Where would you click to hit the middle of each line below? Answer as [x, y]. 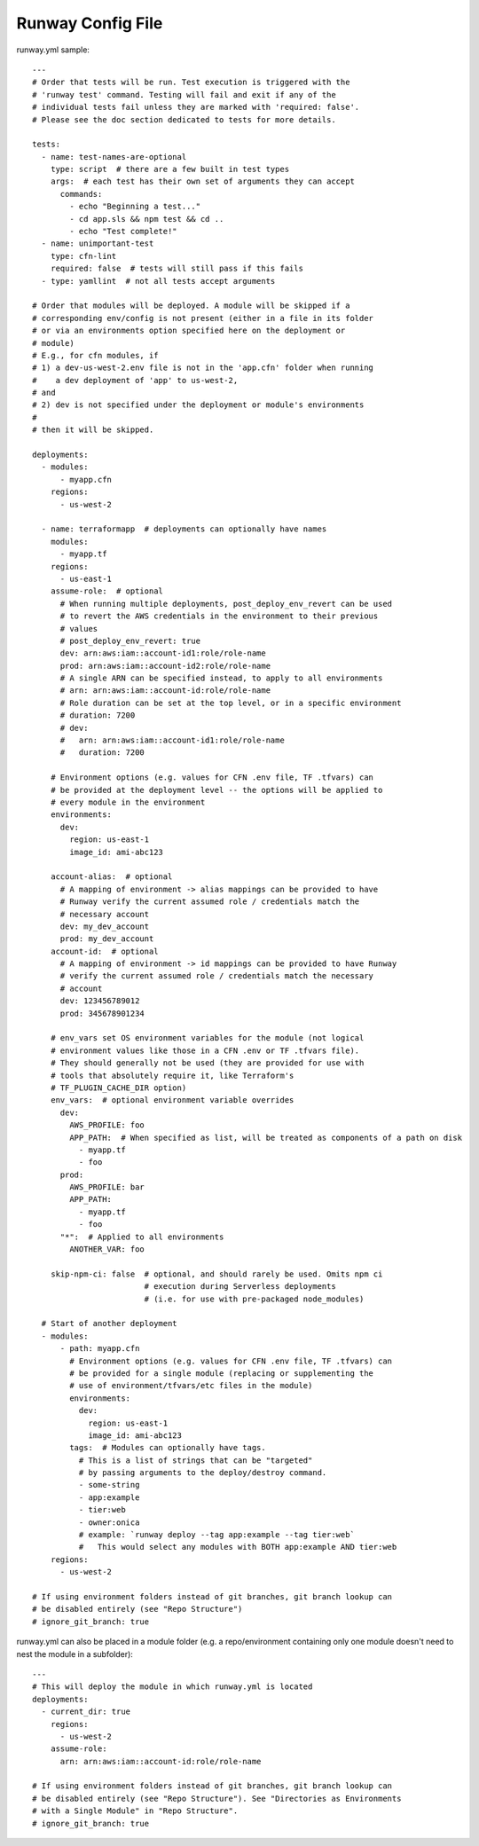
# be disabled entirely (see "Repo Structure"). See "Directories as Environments [217, 1798]
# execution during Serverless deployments [240, 1287]
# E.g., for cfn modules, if [95, 355]
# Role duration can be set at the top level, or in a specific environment [231, 703]
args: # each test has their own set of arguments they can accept [202, 181]
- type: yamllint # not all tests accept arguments [158, 281]
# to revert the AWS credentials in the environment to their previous [219, 616]
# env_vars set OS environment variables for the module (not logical [207, 1038]
